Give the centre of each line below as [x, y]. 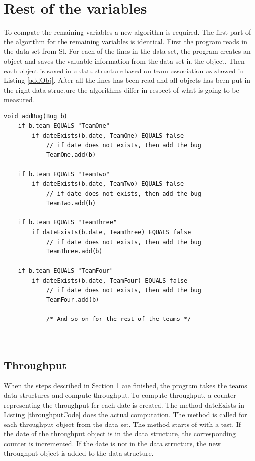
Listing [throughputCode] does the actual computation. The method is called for [126, 414]
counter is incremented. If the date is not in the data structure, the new [112, 443]
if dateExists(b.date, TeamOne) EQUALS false [108, 136]
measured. [19, 99]
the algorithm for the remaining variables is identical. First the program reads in [126, 41]
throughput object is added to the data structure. [79, 453]
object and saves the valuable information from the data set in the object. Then [124, 60]
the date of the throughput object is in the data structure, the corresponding [120, 434]
